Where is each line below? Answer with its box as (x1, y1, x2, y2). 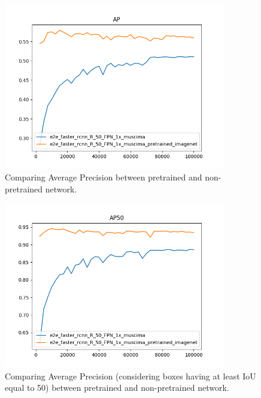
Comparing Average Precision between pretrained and (5, 171, 202, 183)
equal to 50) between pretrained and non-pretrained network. (5, 381, 229, 394)
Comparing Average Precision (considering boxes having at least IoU (5, 369, 256, 382)
